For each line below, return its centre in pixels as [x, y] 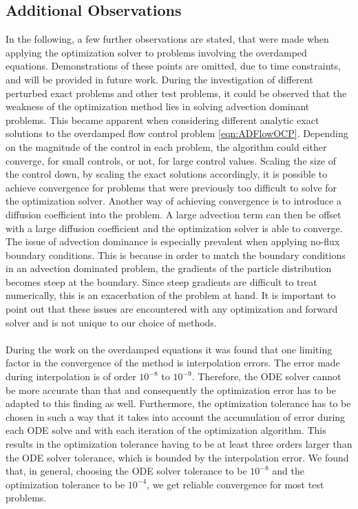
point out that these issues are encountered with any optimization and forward [172, 309]
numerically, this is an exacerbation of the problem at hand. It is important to [171, 295]
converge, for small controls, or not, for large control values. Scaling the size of [171, 160]
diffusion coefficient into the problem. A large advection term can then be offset [173, 214]
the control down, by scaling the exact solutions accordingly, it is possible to [167, 174]
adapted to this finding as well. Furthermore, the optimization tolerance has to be [178, 403]
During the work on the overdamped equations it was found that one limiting [169, 349]
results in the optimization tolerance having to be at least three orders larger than [179, 444]
